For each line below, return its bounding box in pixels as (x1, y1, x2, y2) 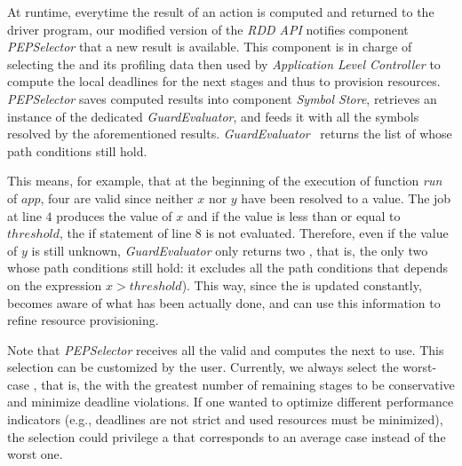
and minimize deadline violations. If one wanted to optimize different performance (7, 392, 454, 411)
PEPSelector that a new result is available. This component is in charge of (7, 37, 412, 56)
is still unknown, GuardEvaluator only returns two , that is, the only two (31, 241, 428, 259)
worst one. (7, 445, 63, 463)
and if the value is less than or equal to (187, 206, 401, 225)
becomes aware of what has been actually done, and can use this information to (7, 293, 441, 312)
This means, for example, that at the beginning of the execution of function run (7, 171, 442, 190)
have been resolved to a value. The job (241, 188, 451, 207)
